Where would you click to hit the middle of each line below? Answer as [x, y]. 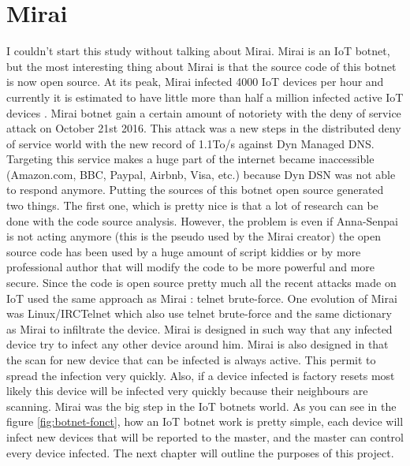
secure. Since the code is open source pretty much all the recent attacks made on [201, 283]
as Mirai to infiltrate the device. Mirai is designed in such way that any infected [199, 328]
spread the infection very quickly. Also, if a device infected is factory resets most [201, 375]
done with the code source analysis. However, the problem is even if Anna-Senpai [203, 220]
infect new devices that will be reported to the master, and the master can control [205, 436]
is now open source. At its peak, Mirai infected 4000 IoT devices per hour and [195, 82]
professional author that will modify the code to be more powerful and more [191, 267]
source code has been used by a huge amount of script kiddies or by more [184, 251]
